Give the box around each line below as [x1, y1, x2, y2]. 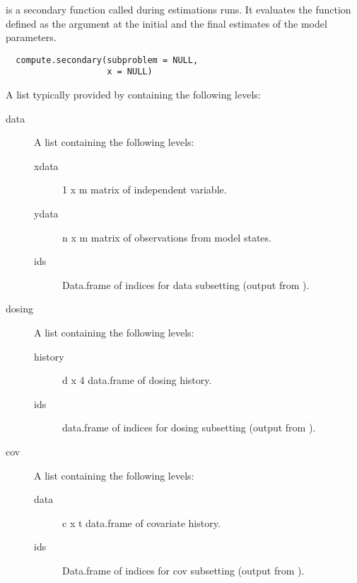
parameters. [6, 30, 57, 45]
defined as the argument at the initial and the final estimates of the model [6, 16, 327, 30]
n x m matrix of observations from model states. [62, 230, 271, 244]
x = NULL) [107, 67, 153, 77]
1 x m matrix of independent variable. [62, 182, 227, 197]
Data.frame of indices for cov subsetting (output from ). [62, 562, 305, 577]
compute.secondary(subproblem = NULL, [16, 55, 199, 65]
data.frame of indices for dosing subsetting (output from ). [62, 420, 316, 435]
